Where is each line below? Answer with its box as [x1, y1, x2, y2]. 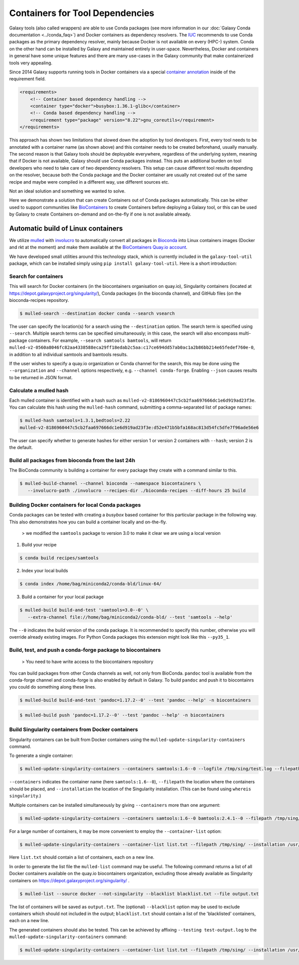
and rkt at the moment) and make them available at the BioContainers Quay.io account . [9, 244, 188, 250]
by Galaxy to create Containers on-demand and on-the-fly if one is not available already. [9, 211, 191, 217]
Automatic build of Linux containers [9, 224, 123, 233]
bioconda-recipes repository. [9, 297, 69, 303]
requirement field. [9, 76, 46, 82]
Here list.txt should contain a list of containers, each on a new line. [9, 854, 154, 860]
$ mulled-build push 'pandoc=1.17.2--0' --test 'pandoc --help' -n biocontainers [19, 712, 225, 718]
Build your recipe [21, 541, 57, 547]
